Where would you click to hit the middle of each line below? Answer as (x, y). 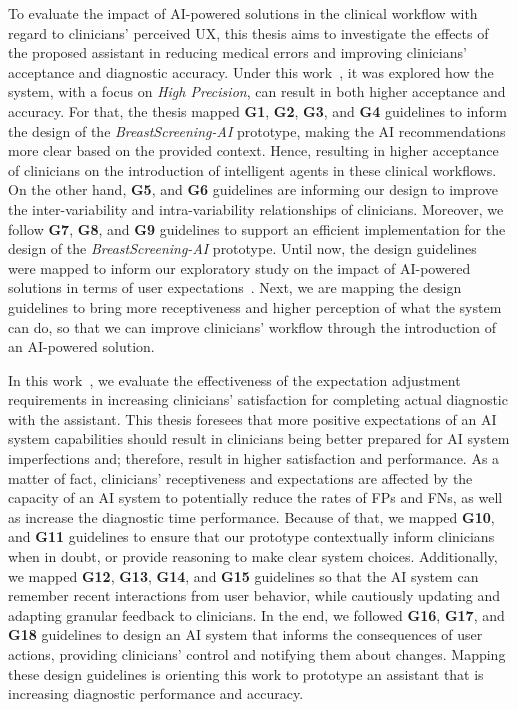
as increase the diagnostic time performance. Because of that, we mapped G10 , (251, 516)
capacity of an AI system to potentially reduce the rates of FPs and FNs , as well (255, 497)
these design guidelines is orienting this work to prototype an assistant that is (246, 673)
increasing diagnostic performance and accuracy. (156, 693)
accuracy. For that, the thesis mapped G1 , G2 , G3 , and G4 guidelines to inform (257, 110)
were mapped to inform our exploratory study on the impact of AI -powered (239, 267)
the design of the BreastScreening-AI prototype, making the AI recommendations (257, 130)
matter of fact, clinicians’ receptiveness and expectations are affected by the (240, 477)
